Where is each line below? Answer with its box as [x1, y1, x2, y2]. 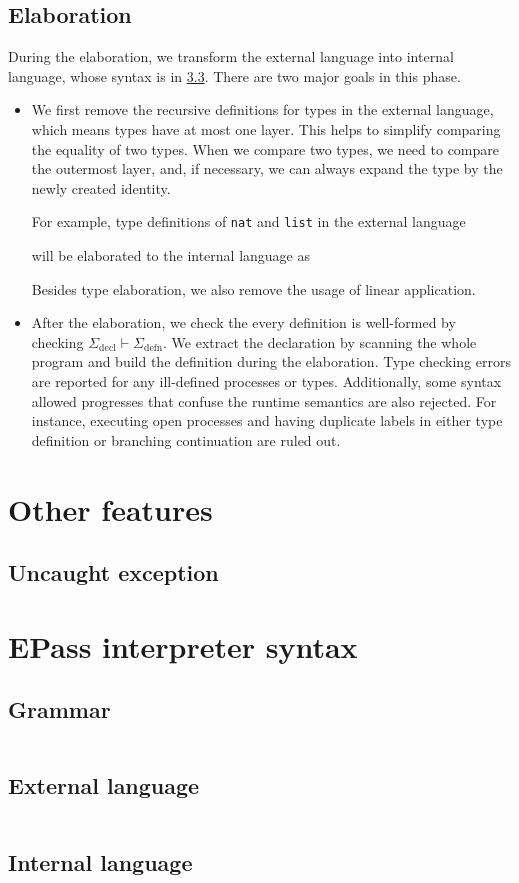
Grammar [8, 694, 111, 725]
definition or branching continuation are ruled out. [31, 429, 341, 450]
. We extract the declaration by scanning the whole [163, 331, 477, 352]
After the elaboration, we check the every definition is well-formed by [31, 312, 456, 333]
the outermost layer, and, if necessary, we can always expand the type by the [31, 158, 503, 179]
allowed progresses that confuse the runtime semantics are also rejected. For [31, 390, 497, 411]
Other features [8, 488, 213, 529]
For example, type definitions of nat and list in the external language [31, 211, 466, 232]
